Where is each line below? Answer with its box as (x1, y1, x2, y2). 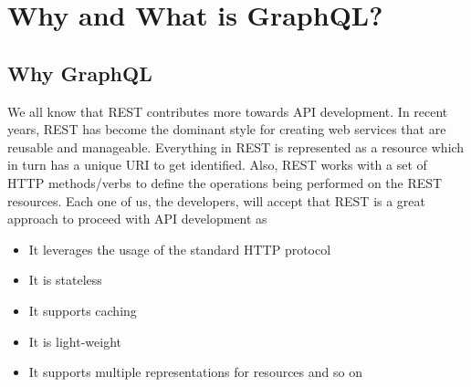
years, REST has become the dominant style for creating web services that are (7, 120, 446, 139)
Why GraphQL (7, 58, 152, 87)
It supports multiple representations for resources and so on (28, 362, 362, 382)
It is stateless (28, 270, 102, 289)
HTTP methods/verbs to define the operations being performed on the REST (7, 173, 443, 192)
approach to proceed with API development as (7, 209, 267, 228)
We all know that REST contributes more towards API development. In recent (7, 101, 448, 120)
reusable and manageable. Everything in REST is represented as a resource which (7, 137, 465, 156)
